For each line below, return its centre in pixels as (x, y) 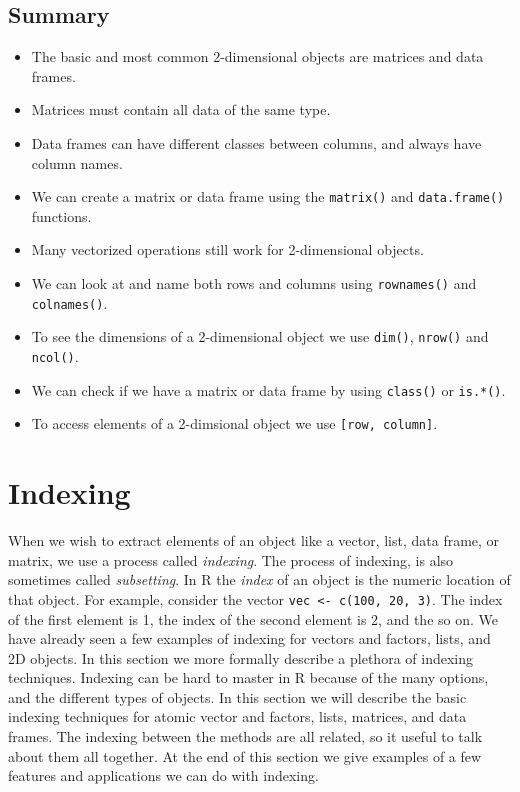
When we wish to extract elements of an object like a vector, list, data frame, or (254, 540)
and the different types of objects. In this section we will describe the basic (237, 696)
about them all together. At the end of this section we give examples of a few (245, 755)
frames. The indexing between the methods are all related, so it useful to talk (245, 736)
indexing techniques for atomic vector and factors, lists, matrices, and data (237, 716)
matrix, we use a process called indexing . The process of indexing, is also (231, 559)
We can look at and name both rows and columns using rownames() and (254, 283)
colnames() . (69, 302)
